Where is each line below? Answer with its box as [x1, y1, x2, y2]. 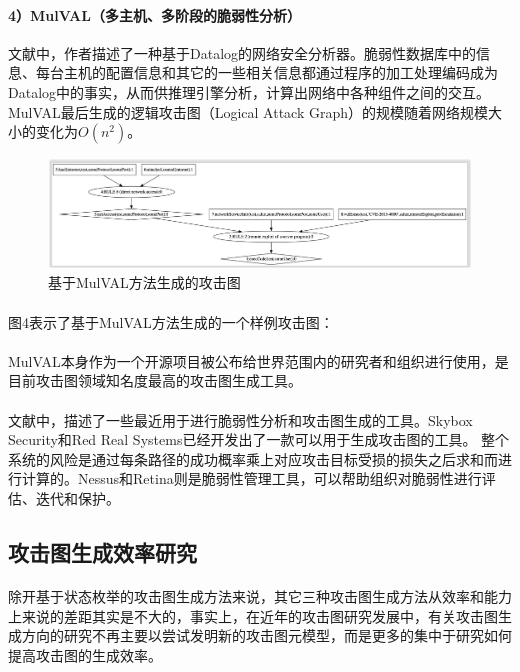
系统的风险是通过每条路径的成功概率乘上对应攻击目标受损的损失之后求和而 [8, 448, 498, 469]
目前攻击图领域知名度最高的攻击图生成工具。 [8, 370, 302, 391]
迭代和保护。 [35, 487, 120, 508]
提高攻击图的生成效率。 [8, 644, 162, 665]
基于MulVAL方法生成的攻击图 [48, 272, 241, 293]
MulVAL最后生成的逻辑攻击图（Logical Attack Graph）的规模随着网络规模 [8, 101, 489, 122]
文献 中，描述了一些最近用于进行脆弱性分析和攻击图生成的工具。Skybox [8, 409, 473, 430]
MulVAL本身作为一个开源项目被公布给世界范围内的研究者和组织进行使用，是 [8, 350, 509, 371]
